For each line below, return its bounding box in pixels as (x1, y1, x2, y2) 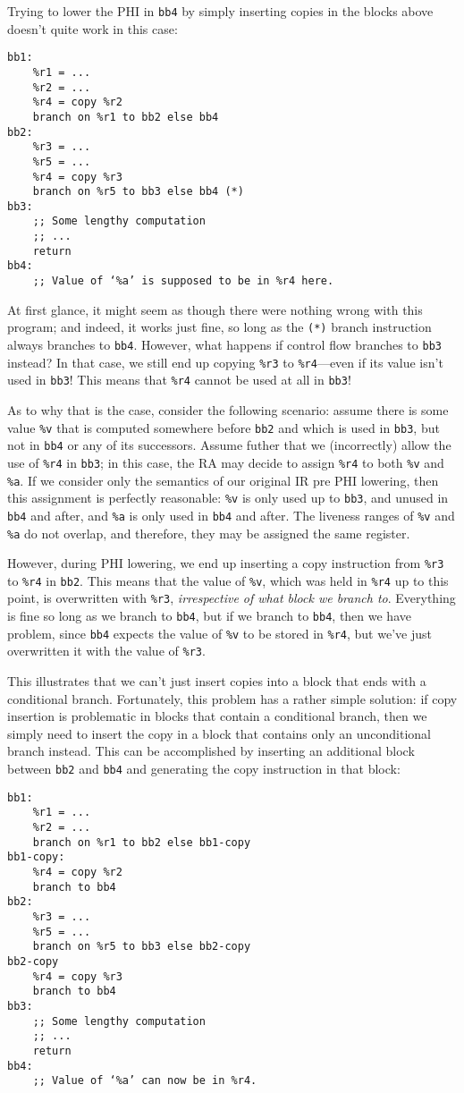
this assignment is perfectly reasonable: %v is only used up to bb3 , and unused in (7, 488, 449, 507)
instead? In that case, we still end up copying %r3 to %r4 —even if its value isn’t (7, 352, 443, 371)
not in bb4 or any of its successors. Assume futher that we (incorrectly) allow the (7, 436, 451, 454)
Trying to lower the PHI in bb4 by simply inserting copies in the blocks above (7, 2, 434, 20)
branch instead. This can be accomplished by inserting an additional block (7, 741, 415, 760)
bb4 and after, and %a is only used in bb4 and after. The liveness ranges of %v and (7, 505, 455, 524)
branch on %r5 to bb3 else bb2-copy (32, 940, 251, 953)
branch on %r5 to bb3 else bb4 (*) (32, 185, 244, 199)
